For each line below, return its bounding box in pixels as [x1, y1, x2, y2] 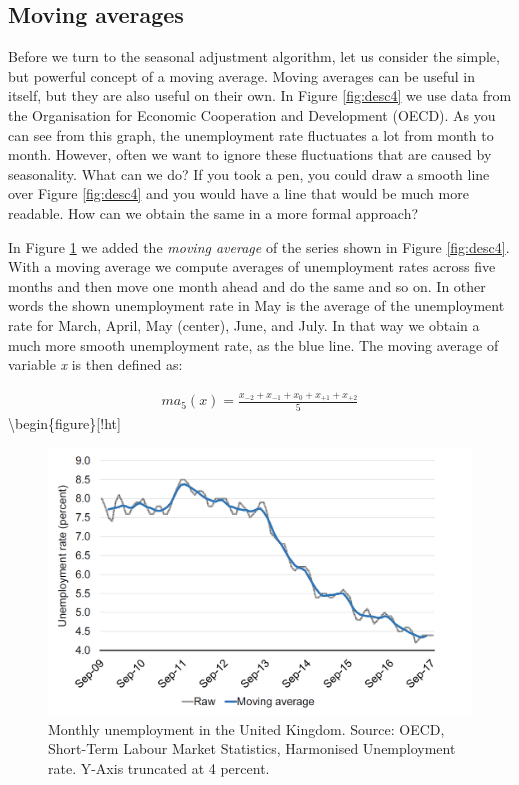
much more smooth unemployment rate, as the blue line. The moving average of [8, 334, 499, 355]
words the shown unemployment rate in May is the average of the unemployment [8, 295, 505, 316]
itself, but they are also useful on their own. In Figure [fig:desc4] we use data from [8, 85, 512, 106]
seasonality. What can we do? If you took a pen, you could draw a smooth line [8, 163, 490, 184]
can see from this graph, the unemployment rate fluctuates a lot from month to [8, 124, 494, 145]
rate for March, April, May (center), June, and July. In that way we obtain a [8, 314, 480, 335]
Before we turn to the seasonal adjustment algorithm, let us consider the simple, [8, 46, 500, 67]
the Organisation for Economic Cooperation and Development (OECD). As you [8, 104, 496, 125]
